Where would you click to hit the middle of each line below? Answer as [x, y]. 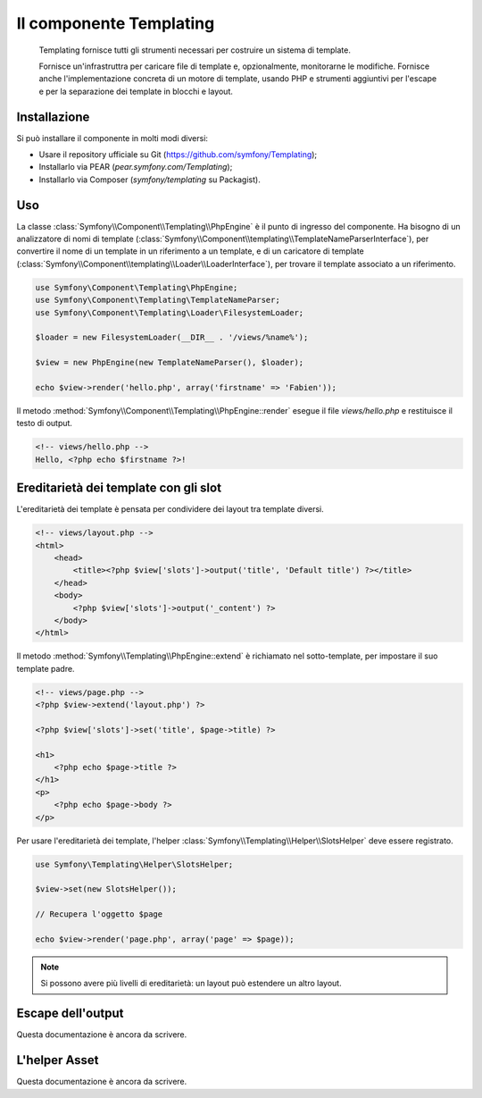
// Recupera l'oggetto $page [99, 914]
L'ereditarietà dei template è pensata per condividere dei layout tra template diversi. [170, 509]
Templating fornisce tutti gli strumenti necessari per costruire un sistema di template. [195, 50]
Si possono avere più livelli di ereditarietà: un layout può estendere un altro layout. [191, 984]
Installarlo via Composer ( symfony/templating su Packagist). [150, 180]
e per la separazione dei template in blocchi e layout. [136, 91]
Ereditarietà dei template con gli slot [119, 488]
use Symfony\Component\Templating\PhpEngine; [137, 287]
